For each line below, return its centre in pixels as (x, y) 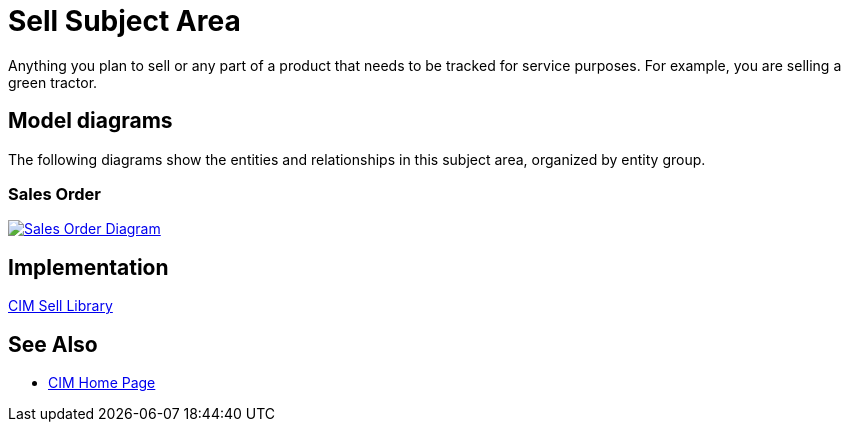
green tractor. (53, 82)
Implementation (88, 267)
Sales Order (55, 193)
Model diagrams (90, 121)
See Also (53, 344)
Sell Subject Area (124, 21)
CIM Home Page (102, 383)
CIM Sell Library (60, 306)
